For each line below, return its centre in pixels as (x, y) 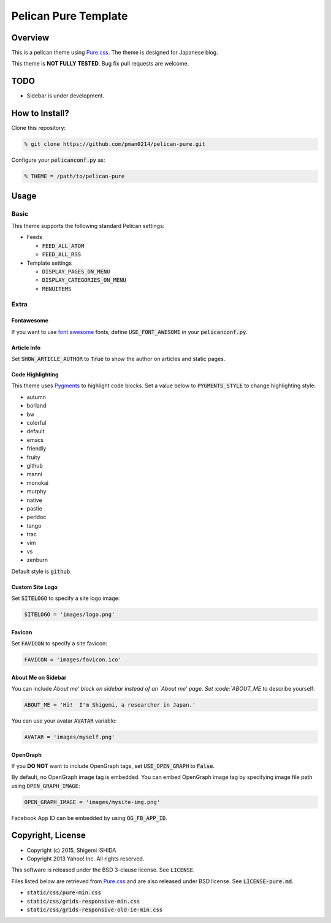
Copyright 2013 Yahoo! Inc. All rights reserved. (86, 859)
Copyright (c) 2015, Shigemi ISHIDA (71, 850)
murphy (36, 492)
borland (36, 406)
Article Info (26, 348)
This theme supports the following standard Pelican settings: (88, 226)
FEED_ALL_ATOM (63, 246)
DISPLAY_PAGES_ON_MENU (76, 272)
